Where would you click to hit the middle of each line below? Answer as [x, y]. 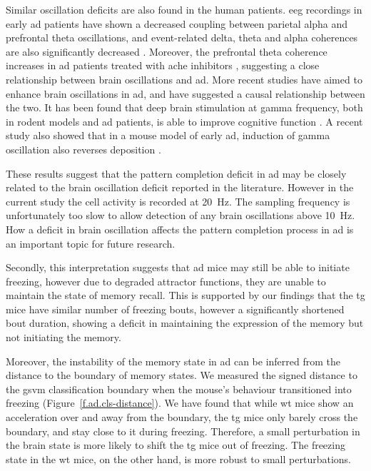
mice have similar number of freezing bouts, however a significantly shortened [175, 309]
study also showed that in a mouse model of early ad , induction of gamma [168, 135]
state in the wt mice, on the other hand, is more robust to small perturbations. [178, 459]
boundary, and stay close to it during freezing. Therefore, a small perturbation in [183, 431]
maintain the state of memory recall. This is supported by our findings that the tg [185, 295]
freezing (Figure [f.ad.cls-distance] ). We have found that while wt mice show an [180, 403]
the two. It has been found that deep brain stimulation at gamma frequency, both [184, 107]
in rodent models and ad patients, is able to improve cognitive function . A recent [184, 121]
